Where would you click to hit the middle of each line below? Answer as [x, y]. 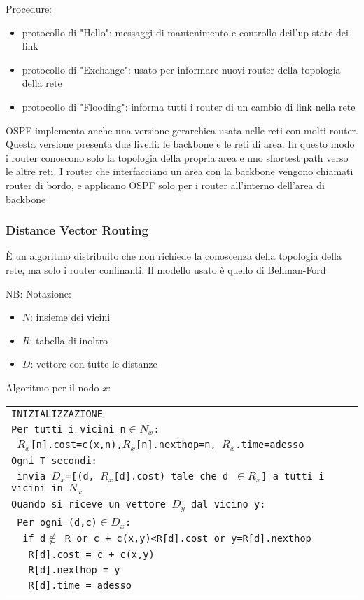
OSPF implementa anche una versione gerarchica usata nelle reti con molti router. [182, 130]
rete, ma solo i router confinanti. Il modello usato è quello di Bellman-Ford [166, 269]
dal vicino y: [228, 504]
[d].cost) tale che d [171, 476]
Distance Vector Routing [77, 230]
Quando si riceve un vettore [89, 504]
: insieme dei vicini [70, 317]
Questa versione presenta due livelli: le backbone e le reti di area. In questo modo [180, 144]
